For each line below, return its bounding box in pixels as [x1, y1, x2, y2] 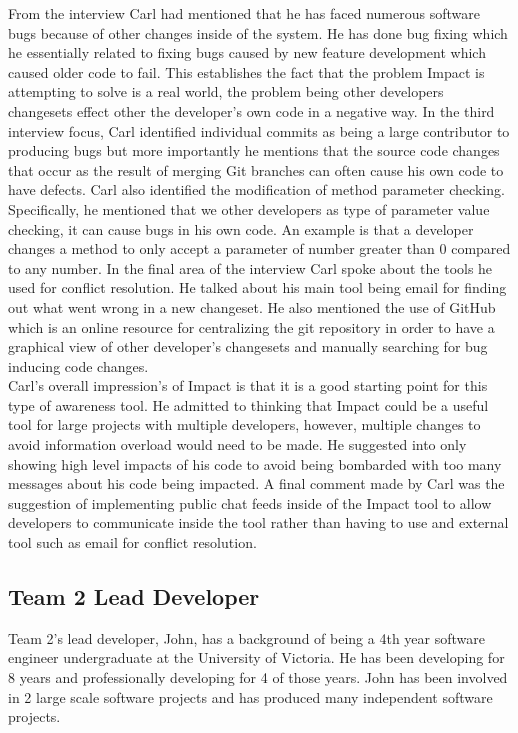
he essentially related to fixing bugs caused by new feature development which [8, 42, 486, 63]
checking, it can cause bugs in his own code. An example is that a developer [8, 218, 474, 239]
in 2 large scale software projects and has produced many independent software [8, 686, 493, 707]
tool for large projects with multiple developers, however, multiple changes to [8, 414, 481, 435]
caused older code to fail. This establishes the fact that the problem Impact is [8, 61, 485, 82]
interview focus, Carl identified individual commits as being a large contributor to [8, 120, 510, 141]
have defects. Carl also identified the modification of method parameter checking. [8, 179, 505, 200]
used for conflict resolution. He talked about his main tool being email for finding [8, 277, 507, 298]
